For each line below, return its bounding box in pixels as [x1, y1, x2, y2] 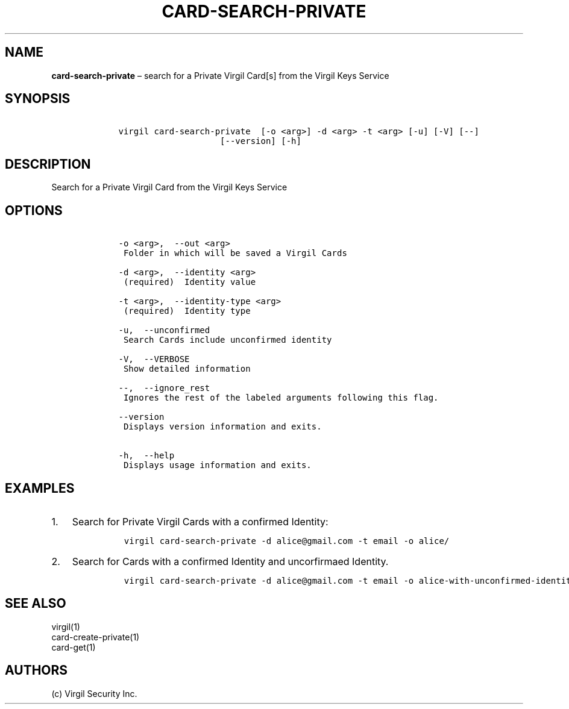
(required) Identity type [123, 306, 251, 316]
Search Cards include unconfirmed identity [123, 335, 332, 345]
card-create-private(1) [51, 631, 140, 642]
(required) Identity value [123, 277, 256, 287]
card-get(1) [51, 642, 96, 652]
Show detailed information [123, 364, 251, 374]
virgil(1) [51, 621, 80, 632]
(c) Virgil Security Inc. [51, 688, 137, 699]
